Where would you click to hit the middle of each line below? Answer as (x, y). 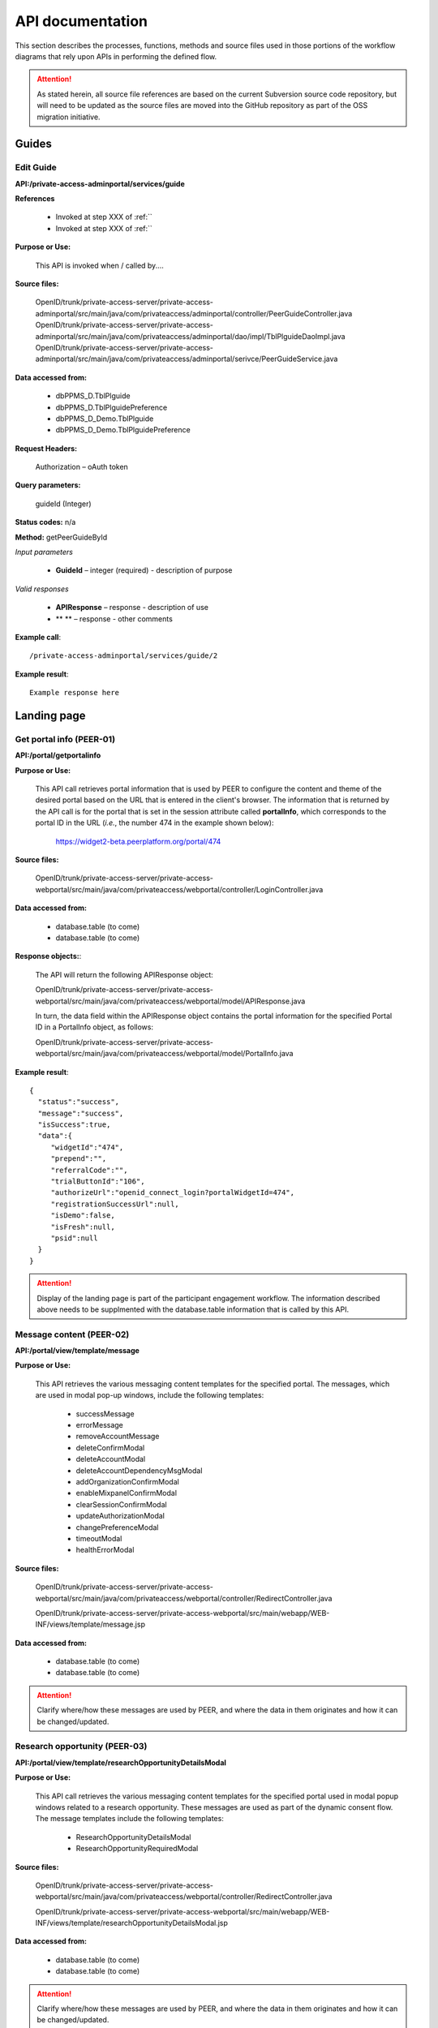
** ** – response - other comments (114, 619)
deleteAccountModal (111, 1459)
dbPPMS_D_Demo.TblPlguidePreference (123, 430)
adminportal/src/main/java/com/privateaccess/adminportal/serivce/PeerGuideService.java (187, 359)
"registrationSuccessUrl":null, (115, 1204)
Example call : (38, 637)
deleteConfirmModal (110, 1447)
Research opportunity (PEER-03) (81, 1747)
